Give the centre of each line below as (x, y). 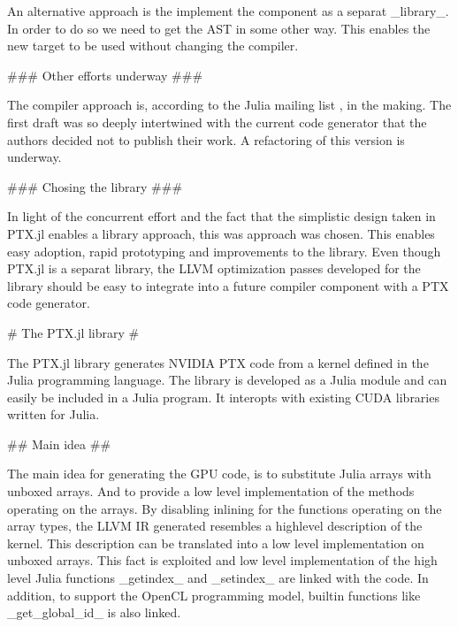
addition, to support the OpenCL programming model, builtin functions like (214, 595)
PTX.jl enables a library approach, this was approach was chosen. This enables (221, 233)
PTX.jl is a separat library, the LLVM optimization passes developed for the (214, 268)
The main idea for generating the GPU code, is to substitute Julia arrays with (219, 474)
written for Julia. (53, 414)
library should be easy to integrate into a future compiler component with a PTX (228, 285)
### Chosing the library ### (95, 186)
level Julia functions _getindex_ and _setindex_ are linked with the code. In (218, 578)
